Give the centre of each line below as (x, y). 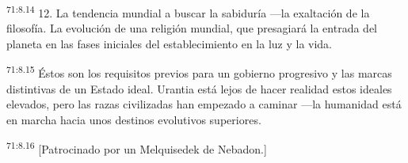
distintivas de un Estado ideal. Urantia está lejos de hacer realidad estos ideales (199, 88)
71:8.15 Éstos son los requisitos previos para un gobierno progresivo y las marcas (199, 72)
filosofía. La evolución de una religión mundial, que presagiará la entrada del (192, 28)
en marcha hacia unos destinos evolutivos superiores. (134, 119)
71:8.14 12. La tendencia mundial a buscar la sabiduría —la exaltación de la (188, 11)
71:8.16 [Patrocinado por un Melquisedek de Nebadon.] (137, 148)
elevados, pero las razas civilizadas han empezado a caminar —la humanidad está (204, 104)
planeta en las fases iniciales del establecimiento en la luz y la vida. (170, 43)
